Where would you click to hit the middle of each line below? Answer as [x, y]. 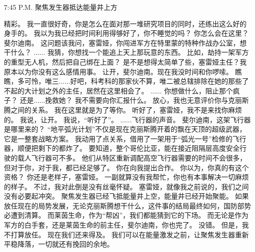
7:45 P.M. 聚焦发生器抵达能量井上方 [61, 7]
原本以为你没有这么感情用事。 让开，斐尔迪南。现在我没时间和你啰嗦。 [118, 71]
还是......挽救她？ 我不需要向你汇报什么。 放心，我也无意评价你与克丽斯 [134, 100]
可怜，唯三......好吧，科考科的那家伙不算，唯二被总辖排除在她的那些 [133, 81]
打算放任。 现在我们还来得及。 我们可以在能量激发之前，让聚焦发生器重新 [130, 234]
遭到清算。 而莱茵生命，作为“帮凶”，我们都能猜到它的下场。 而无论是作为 [129, 215]
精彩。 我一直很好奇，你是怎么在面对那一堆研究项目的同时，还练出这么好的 [125, 23]
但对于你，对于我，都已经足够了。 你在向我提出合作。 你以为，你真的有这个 [127, 167]
